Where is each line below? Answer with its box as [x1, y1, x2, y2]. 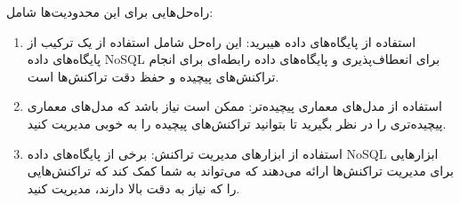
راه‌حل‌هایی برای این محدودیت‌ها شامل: [6, 3, 214, 20]
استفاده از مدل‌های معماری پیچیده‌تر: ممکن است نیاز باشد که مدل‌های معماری [27, 97, 442, 115]
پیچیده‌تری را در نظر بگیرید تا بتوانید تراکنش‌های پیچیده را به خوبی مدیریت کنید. [27, 114, 447, 132]
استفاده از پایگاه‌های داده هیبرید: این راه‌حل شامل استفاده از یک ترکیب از [27, 32, 416, 51]
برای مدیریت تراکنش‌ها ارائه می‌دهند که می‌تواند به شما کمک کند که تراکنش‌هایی [27, 161, 454, 180]
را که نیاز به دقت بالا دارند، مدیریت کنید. [27, 178, 240, 197]
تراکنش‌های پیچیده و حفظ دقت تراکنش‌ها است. [27, 67, 279, 85]
